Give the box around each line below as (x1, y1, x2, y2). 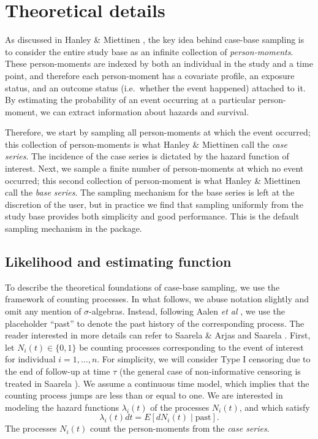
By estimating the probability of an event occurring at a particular (5, 93, 256, 106)
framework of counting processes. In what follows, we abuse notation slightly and (5, 292, 309, 305)
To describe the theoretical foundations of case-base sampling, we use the (5, 280, 280, 293)
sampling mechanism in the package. (5, 222, 142, 235)
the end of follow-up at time (5, 364, 110, 377)
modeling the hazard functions (5, 400, 119, 413)
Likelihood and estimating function (5, 252, 232, 271)
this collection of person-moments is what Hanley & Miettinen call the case (5, 137, 287, 150)
